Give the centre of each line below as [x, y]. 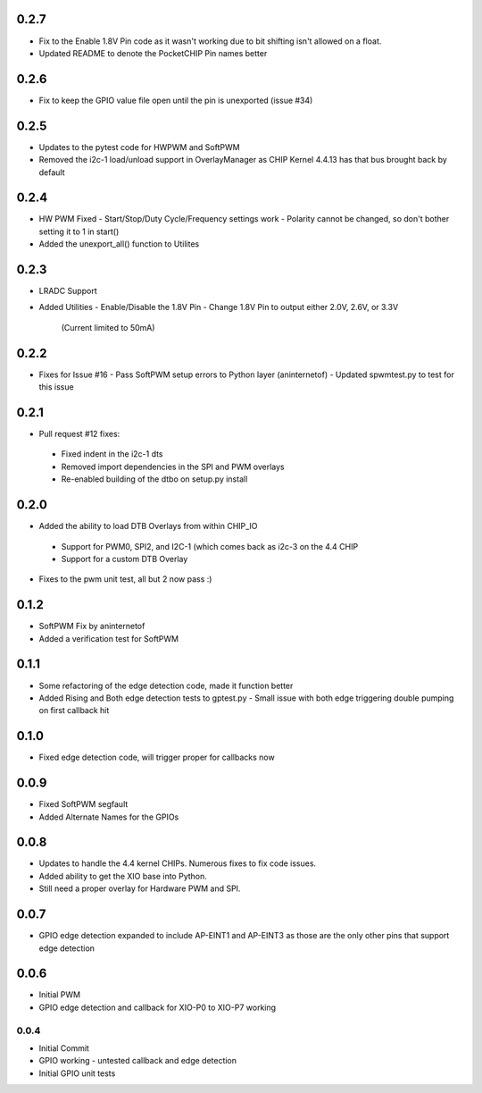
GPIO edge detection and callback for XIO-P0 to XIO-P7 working [158, 1007]
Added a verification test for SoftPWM [108, 638]
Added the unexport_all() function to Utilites [119, 244]
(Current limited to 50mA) [108, 327]
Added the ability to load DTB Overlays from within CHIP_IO [148, 526]
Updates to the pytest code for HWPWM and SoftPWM [139, 147]
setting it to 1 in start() [79, 231]
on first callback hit [74, 710]
